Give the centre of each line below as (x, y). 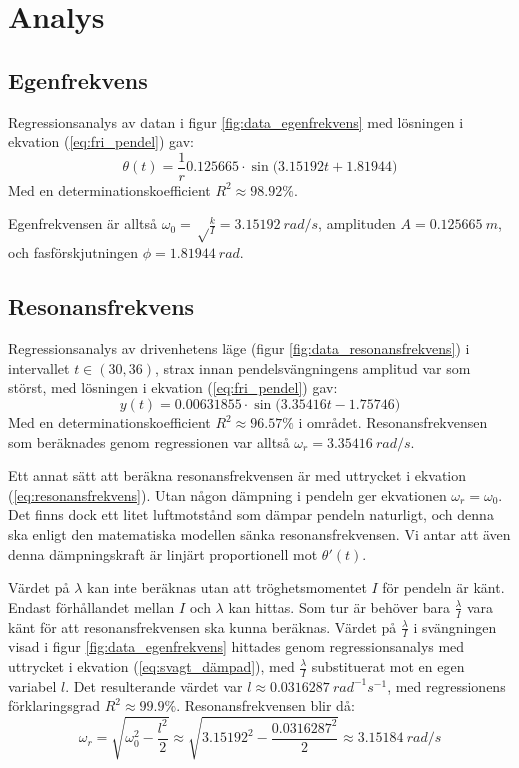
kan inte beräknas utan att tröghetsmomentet (226, 587)
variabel (32, 685)
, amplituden (357, 223)
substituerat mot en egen (388, 666)
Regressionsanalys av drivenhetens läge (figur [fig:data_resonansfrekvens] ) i (239, 348)
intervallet (39, 367)
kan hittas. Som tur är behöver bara (339, 606)
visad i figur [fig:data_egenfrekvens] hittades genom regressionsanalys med (236, 646)
